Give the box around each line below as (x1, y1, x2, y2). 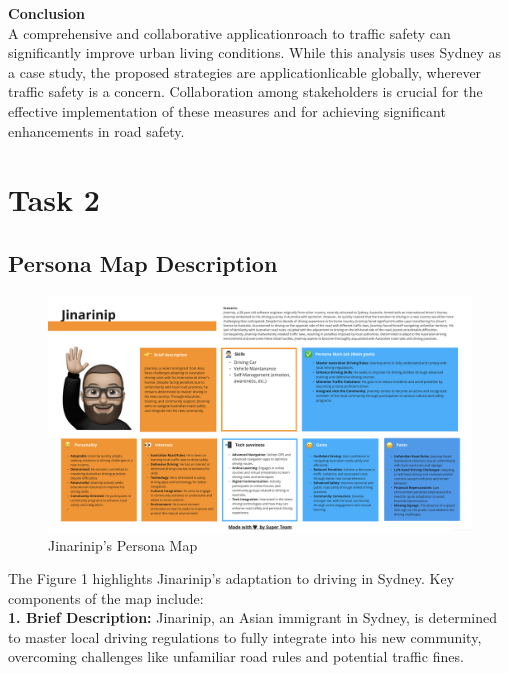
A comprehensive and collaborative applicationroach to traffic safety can (8, 22, 451, 43)
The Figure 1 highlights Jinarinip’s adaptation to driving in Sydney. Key (8, 568, 455, 589)
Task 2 (8, 179, 100, 220)
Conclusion (8, 3, 86, 23)
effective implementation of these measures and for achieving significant (8, 100, 446, 121)
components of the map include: (8, 587, 204, 608)
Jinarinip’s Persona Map (48, 534, 198, 555)
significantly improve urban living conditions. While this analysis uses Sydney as (8, 42, 502, 63)
